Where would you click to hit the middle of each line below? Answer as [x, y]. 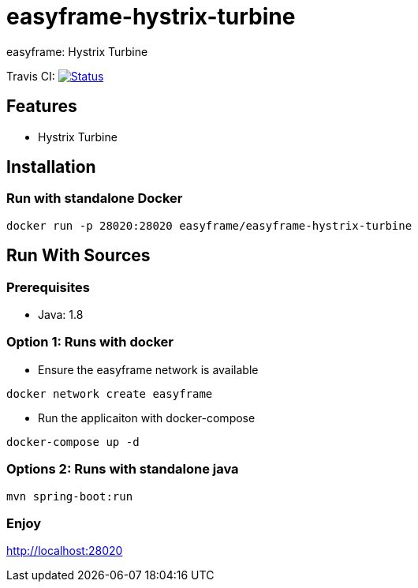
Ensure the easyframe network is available [148, 369]
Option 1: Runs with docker [90, 342]
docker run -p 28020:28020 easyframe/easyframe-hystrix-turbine [209, 225]
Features [42, 107]
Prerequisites [48, 287]
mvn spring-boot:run [70, 496]
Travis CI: [31, 76]
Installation [51, 167]
